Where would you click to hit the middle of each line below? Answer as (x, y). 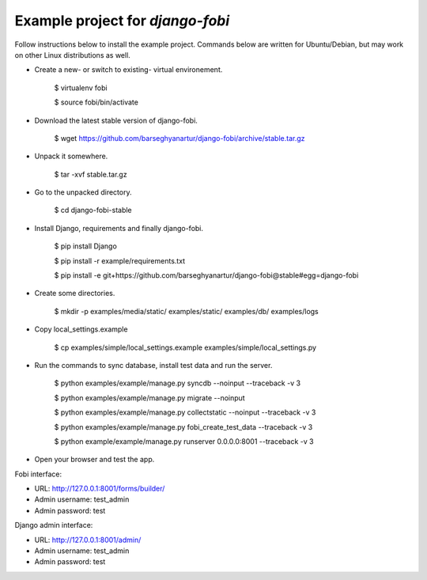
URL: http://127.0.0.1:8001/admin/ (88, 540)
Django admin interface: (54, 525)
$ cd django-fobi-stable (93, 210)
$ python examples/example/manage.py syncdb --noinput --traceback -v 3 (177, 383)
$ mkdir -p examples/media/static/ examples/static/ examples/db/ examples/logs (187, 311)
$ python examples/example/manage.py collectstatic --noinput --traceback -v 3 (185, 412)
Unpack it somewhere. (71, 156)
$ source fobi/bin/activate (96, 102)
